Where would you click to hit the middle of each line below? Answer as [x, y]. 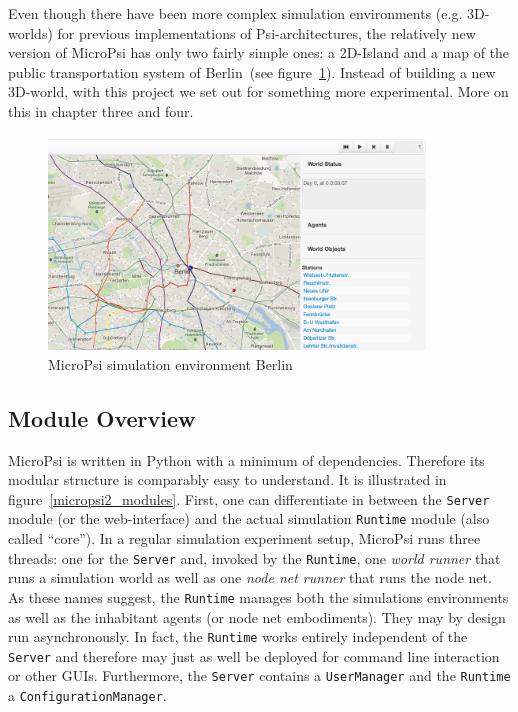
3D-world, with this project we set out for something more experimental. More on [258, 91]
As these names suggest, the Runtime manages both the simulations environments [258, 596]
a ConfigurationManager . [87, 695]
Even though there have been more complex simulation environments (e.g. [235, 13]
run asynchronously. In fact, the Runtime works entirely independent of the [238, 636]
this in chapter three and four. [101, 110]
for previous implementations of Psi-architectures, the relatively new [266, 32]
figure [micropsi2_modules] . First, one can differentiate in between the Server [249, 498]
